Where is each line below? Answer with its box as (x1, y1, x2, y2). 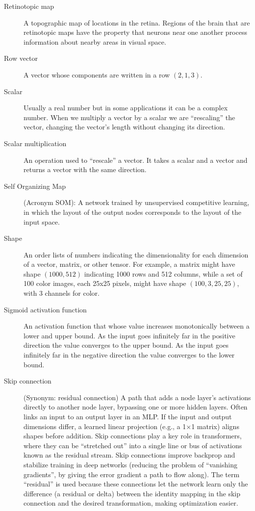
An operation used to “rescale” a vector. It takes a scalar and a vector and (24, 154, 248, 165)
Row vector (4, 53, 38, 63)
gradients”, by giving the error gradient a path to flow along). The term (24, 469, 240, 479)
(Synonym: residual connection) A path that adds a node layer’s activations (24, 392, 251, 402)
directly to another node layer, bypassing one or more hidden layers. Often (24, 402, 248, 412)
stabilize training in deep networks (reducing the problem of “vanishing (24, 459, 237, 469)
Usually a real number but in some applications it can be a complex (24, 102, 228, 113)
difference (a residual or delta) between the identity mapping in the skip (24, 488, 241, 498)
